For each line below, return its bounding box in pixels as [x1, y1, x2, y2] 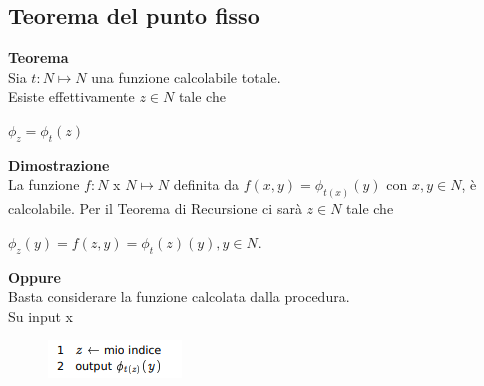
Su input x [8, 305, 73, 326]
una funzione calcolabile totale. [91, 66, 281, 87]
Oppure [8, 266, 61, 287]
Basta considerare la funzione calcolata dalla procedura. [8, 286, 350, 307]
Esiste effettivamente [8, 86, 135, 107]
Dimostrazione [8, 154, 110, 175]
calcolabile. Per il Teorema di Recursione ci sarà [8, 198, 302, 219]
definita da [173, 174, 240, 195]
